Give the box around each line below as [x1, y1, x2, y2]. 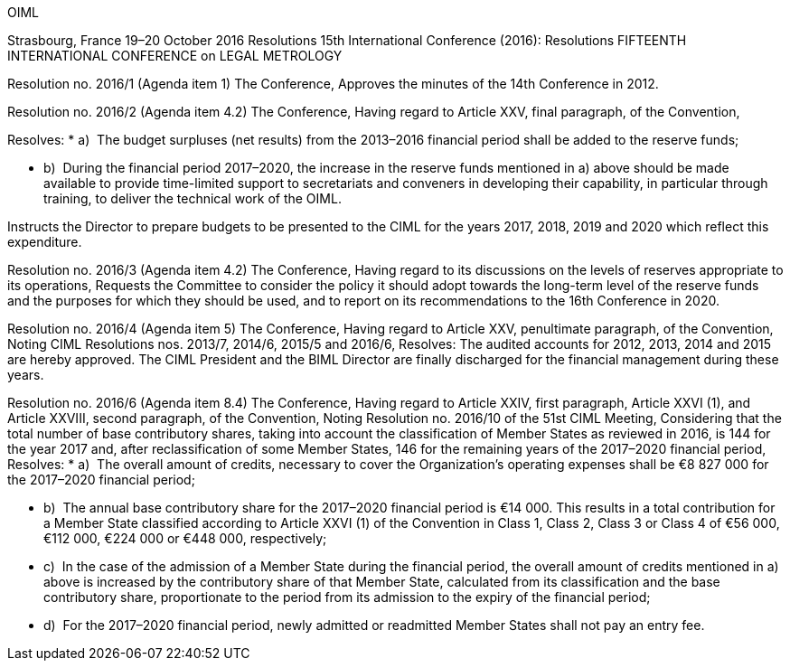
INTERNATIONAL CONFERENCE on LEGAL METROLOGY [7, 48, 343, 63]
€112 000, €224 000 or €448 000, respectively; [43, 531, 327, 546]
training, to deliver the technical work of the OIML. [43, 191, 342, 206]
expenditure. [7, 234, 82, 249]
